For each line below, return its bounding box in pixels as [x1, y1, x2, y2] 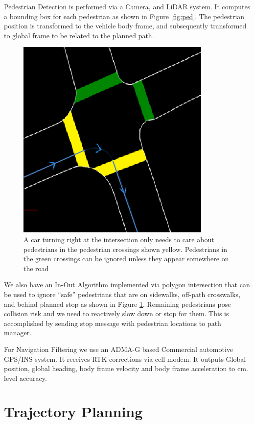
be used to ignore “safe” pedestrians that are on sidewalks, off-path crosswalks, [4, 289, 241, 299]
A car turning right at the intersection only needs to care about [23, 234, 214, 244]
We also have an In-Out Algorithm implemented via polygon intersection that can [4, 279, 250, 290]
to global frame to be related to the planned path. [4, 30, 154, 40]
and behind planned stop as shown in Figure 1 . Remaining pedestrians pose [4, 299, 231, 309]
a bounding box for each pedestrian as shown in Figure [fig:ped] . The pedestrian [4, 11, 245, 21]
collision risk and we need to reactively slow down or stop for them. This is [4, 308, 229, 319]
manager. [4, 327, 32, 338]
